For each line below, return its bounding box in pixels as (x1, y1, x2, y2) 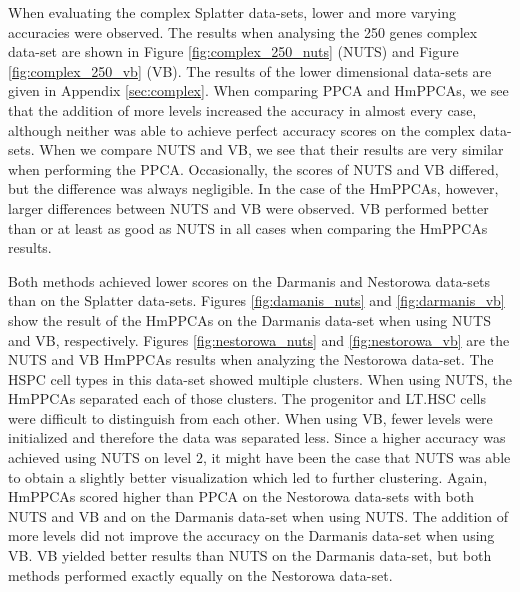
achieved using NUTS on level (8, 447, 192, 468)
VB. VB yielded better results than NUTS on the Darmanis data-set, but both (8, 545, 492, 566)
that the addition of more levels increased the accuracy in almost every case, (8, 99, 477, 120)
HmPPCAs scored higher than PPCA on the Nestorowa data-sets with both (8, 486, 474, 507)
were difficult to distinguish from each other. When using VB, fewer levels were (8, 407, 493, 428)
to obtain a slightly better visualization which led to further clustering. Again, (8, 466, 488, 487)
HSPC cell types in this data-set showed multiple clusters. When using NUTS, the (8, 368, 512, 389)
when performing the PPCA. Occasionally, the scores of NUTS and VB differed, (8, 158, 499, 179)
